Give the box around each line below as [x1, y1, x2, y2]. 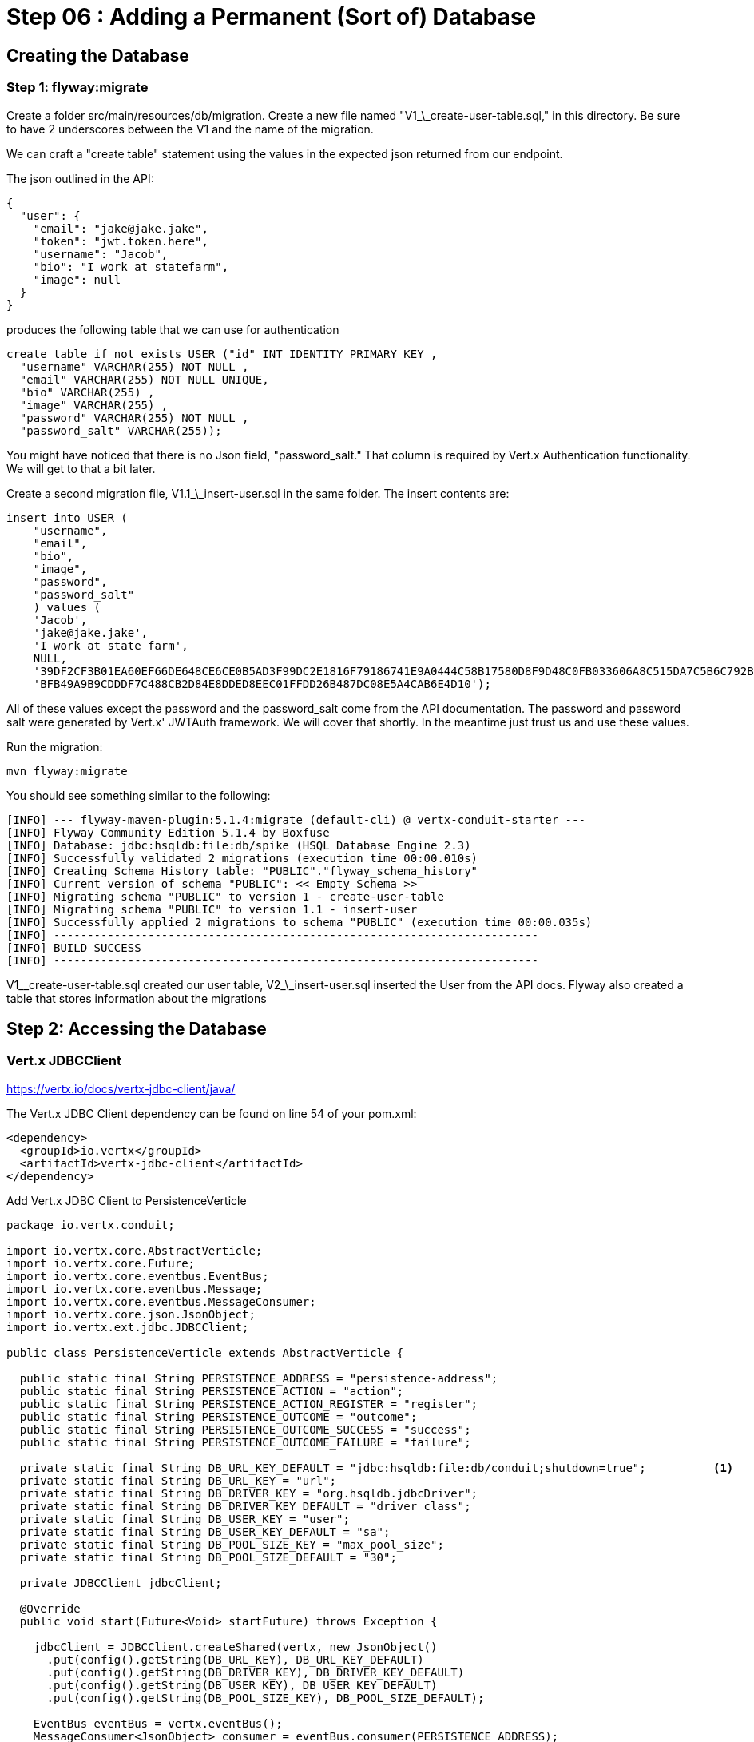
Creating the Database [6, 45, 189, 66]
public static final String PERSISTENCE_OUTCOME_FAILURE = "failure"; [19, 1435, 471, 1449]
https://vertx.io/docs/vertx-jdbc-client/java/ [6, 1081, 236, 1096]
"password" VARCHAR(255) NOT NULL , [19, 411, 249, 424]
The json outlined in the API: [6, 171, 154, 185]
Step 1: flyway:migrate [6, 79, 149, 96]
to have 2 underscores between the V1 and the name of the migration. [6, 121, 374, 136]
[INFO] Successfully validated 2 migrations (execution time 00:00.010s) [6, 851, 478, 865]
